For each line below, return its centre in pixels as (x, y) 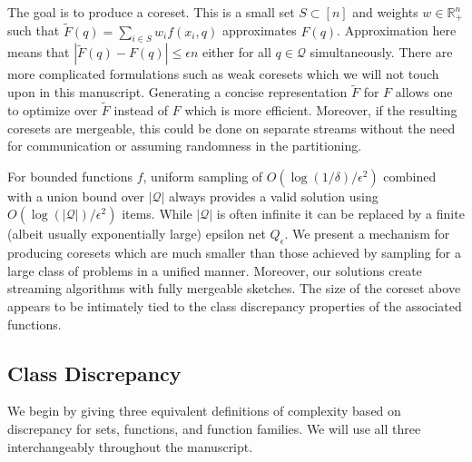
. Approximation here (397, 30)
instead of (141, 110)
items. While (157, 214)
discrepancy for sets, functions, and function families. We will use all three (214, 429)
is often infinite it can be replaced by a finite (340, 214)
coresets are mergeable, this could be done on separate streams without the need (231, 128)
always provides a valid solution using (274, 196)
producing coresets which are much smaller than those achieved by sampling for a (234, 253)
